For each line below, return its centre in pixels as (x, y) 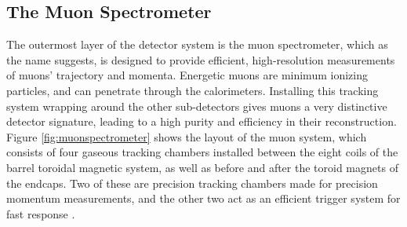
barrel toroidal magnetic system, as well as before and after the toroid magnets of (202, 167)
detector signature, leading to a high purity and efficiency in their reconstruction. (202, 121)
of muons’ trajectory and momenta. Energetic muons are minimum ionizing (187, 75)
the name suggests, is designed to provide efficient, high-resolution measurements (201, 59)
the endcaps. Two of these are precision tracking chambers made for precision (192, 183)
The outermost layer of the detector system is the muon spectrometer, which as (197, 44)
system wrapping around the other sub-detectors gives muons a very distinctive (197, 106)
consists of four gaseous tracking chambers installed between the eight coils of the (202, 152)
